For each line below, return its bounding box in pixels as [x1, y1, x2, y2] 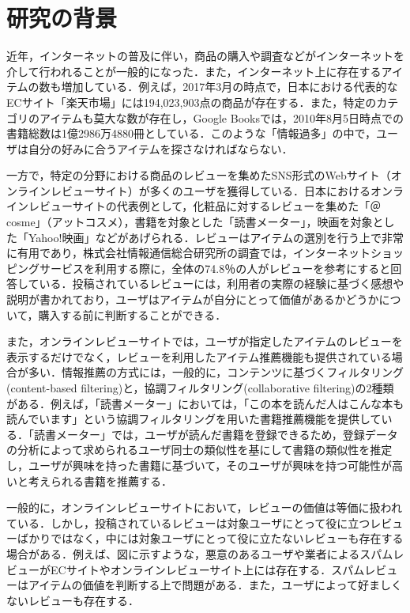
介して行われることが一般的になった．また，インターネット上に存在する [6, 62, 382, 79]
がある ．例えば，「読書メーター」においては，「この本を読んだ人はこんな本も [6, 395, 404, 411]
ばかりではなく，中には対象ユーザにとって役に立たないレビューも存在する [17, 530, 404, 547]
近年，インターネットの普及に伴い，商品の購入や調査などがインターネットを [6, 47, 404, 64]
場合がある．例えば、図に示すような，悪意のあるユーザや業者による [6, 545, 360, 562]
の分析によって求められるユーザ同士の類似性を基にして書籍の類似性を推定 [6, 441, 393, 458]
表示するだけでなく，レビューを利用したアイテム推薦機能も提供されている [6, 348, 392, 365]
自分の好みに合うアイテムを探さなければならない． [28, 140, 293, 157]
